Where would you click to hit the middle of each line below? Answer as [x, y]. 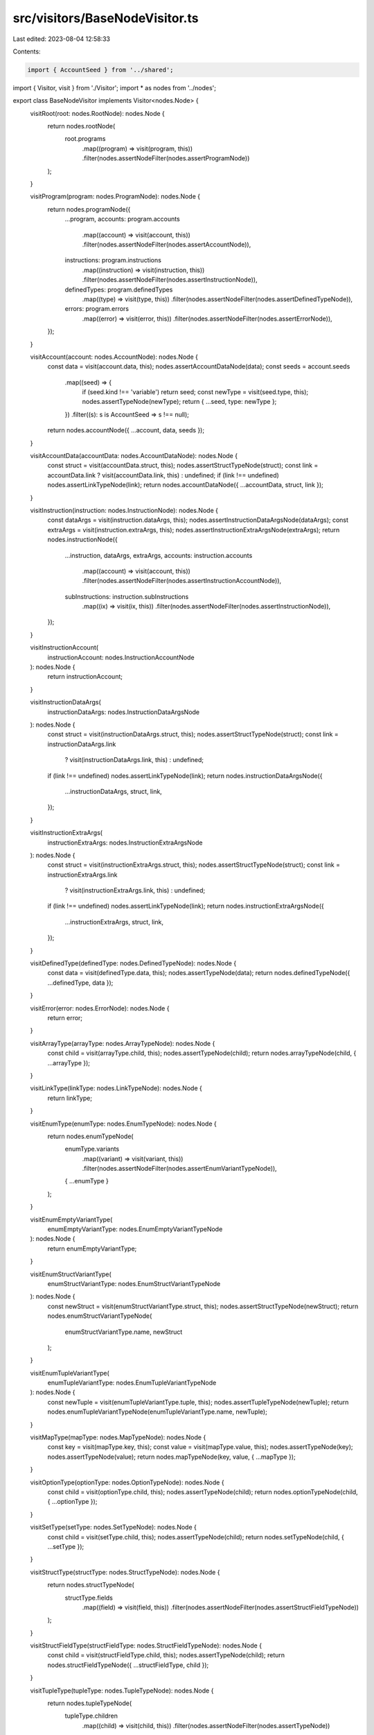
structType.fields [89, 1598]
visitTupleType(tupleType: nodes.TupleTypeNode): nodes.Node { [122, 1691]
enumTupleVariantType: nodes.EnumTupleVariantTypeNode [132, 1383]
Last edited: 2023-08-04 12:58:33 [62, 39]
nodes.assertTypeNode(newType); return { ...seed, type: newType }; [179, 402]
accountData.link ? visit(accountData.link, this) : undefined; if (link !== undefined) [163, 475]
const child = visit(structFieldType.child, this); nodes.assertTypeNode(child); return [166, 1655]
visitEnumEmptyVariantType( [71, 1219]
